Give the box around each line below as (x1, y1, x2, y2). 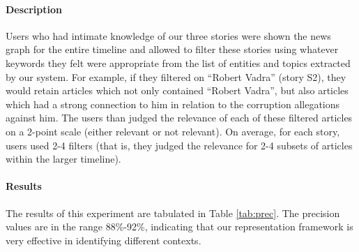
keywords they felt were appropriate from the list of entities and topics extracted (6, 55, 351, 70)
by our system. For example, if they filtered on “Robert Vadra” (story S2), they (6, 69, 346, 84)
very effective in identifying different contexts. (6, 232, 201, 247)
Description (6, 1, 63, 16)
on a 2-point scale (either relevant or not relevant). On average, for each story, (6, 124, 340, 138)
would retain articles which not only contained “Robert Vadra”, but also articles (6, 83, 349, 98)
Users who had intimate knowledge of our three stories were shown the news (6, 28, 331, 43)
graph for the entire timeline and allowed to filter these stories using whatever (6, 42, 339, 57)
